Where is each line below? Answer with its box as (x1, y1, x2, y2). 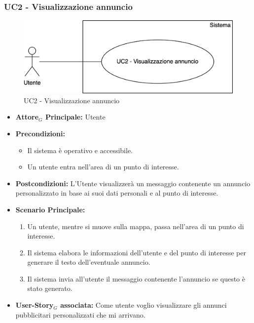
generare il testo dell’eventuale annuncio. (27, 257, 150, 267)
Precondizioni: (15, 128, 65, 138)
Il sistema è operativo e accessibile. (27, 145, 133, 155)
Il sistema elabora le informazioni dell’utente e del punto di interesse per (27, 247, 246, 257)
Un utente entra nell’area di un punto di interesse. (27, 161, 179, 172)
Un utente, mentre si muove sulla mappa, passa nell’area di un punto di (27, 221, 244, 231)
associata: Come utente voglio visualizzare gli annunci (60, 300, 227, 310)
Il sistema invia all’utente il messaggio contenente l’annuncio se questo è (27, 273, 245, 283)
